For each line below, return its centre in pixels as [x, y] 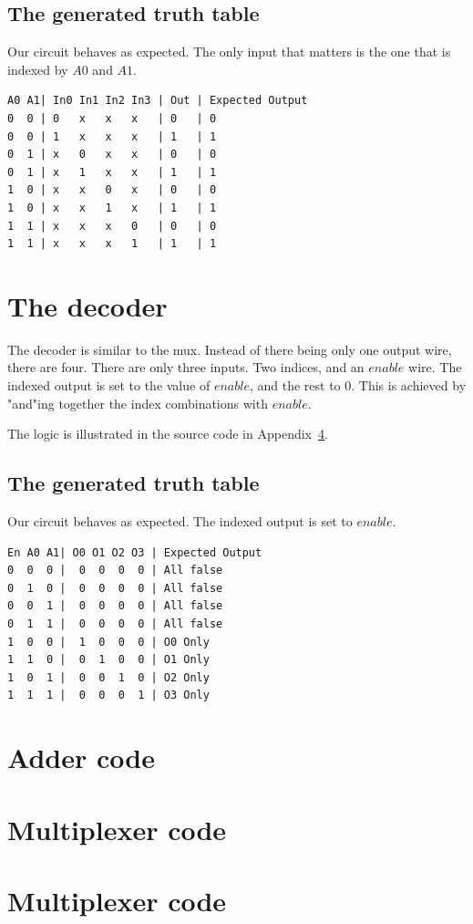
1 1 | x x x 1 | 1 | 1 [112, 244]
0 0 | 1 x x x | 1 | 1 [112, 136]
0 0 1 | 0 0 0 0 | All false [115, 606]
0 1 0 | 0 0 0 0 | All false [115, 588]
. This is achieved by [409, 385]
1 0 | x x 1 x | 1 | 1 [112, 208]
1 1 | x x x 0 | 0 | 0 [112, 226]
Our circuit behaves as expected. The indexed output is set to [180, 521]
